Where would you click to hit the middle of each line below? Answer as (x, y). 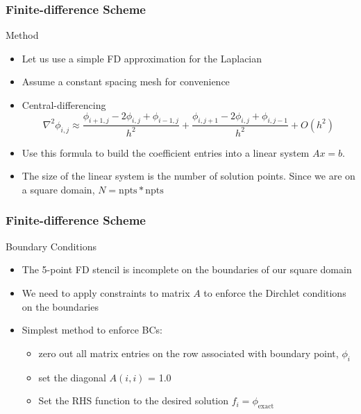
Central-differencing (64, 105)
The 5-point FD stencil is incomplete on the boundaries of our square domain (187, 269)
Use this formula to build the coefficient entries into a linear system (166, 152)
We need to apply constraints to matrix (106, 292)
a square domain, (58, 189)
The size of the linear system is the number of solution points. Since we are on (188, 176)
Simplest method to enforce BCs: (92, 330)
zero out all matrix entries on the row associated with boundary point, (188, 353)
